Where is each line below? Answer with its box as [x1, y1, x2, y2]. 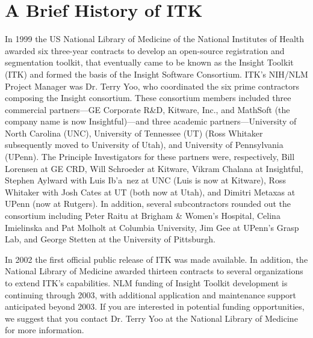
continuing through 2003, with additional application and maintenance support [5, 288, 297, 301]
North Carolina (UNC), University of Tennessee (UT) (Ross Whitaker [5, 126, 263, 139]
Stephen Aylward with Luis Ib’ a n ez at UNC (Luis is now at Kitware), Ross [5, 174, 286, 186]
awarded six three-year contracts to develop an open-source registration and [5, 44, 285, 57]
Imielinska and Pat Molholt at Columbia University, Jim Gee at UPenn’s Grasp [5, 221, 299, 233]
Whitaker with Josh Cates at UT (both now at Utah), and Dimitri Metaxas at [5, 185, 296, 198]
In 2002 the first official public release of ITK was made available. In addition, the [5, 253, 308, 265]
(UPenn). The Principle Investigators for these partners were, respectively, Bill [5, 150, 295, 163]
